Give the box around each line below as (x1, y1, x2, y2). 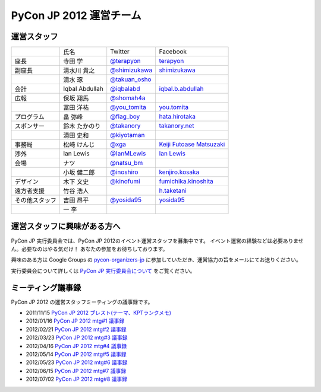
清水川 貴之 (63, 66, 95, 75)
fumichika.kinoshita (159, 177, 214, 186)
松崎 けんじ (63, 141, 95, 149)
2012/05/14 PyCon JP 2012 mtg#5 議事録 (26, 350, 127, 358)
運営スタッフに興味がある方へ (11, 221, 121, 231)
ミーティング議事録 (11, 282, 81, 293)
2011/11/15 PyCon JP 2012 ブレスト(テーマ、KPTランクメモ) (26, 309, 172, 317)
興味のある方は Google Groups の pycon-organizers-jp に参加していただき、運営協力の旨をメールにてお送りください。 (11, 256, 301, 263)
